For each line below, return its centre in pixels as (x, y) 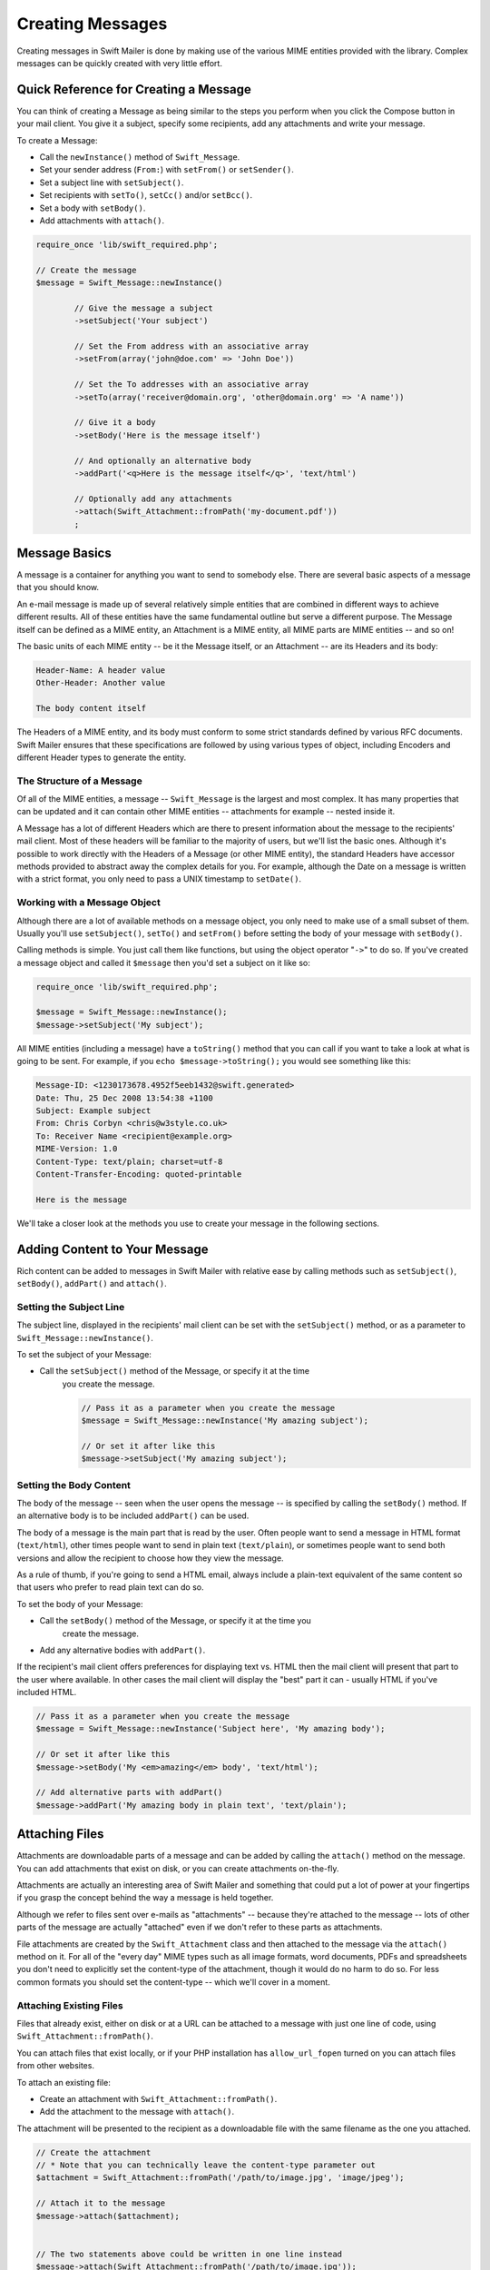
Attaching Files (60, 1834)
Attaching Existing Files (70, 2005)
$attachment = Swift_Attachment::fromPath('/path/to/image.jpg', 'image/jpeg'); (220, 2178)
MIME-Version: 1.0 (77, 1149)
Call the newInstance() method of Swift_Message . (140, 157)
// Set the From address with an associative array (191, 346)
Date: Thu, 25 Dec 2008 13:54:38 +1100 (124, 1098)
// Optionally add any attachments (153, 498)
